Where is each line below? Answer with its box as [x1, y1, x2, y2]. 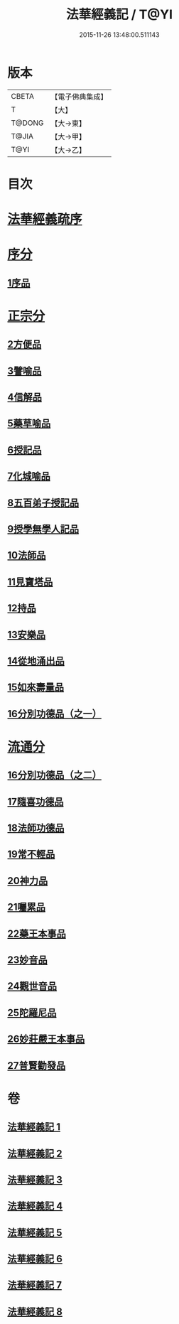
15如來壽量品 [7, 682, 65, 694]
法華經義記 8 [7, 1306, 63, 1318]
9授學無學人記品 [7, 523, 80, 535]
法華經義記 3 [7, 1173, 63, 1185]
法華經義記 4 [7, 1200, 63, 1212]
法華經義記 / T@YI [66, 6, 173, 23]
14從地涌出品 [7, 655, 65, 667]
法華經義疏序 [7, 211, 83, 227]
